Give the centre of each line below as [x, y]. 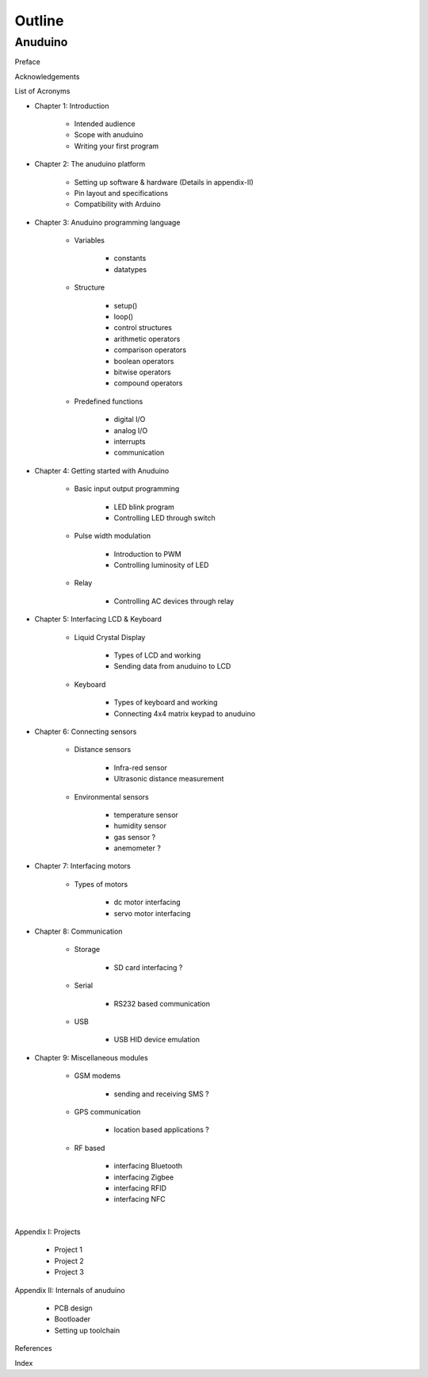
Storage [87, 949]
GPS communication [107, 1111]
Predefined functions [109, 401]
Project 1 [69, 1250]
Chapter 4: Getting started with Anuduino [102, 470]
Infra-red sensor [141, 767]
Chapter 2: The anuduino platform [90, 164]
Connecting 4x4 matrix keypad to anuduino [185, 713]
